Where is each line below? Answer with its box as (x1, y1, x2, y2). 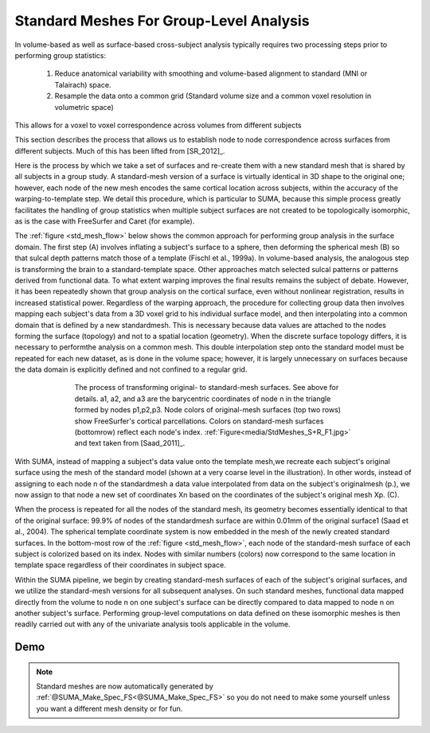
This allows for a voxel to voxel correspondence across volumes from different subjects (14, 120, 302, 130)
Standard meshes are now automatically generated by (36, 681, 214, 692)
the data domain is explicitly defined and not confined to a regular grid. (14, 365, 248, 374)
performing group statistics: (14, 50, 107, 60)
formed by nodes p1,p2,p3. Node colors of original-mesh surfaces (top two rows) (74, 405, 342, 415)
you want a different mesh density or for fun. (36, 704, 183, 713)
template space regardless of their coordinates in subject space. (14, 560, 226, 570)
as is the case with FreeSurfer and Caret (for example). (14, 216, 195, 226)
